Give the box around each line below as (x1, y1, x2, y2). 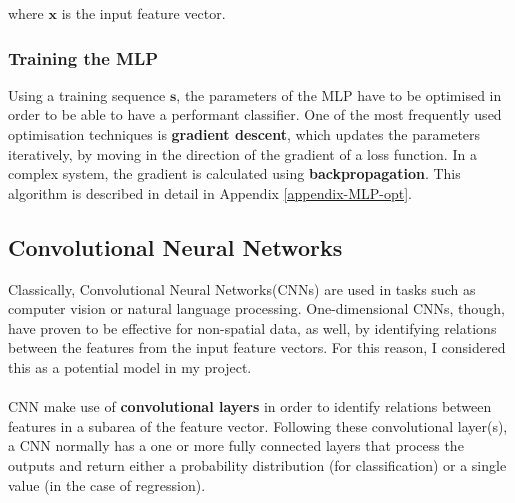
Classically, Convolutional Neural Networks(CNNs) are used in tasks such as (8, 278, 476, 299)
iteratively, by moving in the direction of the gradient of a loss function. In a (8, 143, 477, 164)
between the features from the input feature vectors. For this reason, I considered (8, 337, 506, 358)
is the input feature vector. (61, 3, 226, 23)
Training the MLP (8, 45, 159, 70)
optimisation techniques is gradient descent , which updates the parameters (8, 124, 481, 144)
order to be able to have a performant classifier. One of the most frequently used (8, 104, 502, 125)
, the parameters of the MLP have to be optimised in (176, 84, 502, 105)
